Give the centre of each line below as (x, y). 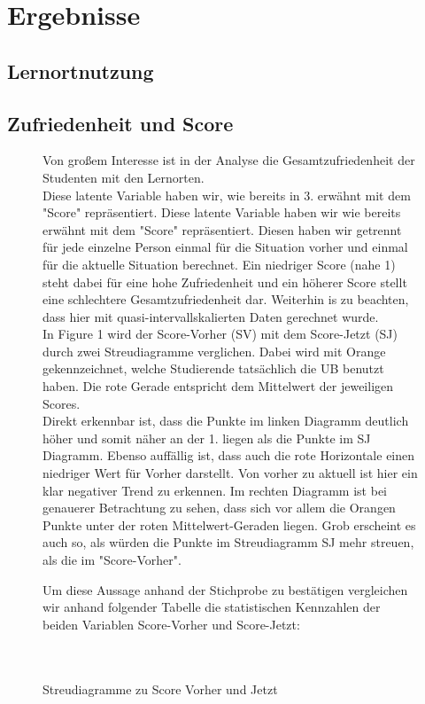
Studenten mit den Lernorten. (124, 177)
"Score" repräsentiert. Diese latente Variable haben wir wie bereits (222, 212)
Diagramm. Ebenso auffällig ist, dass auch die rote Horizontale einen (229, 455)
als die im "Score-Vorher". (112, 560)
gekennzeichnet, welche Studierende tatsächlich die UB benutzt (213, 368)
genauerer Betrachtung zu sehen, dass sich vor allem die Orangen (219, 508)
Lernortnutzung (81, 70)
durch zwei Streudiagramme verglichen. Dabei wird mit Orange (214, 351)
